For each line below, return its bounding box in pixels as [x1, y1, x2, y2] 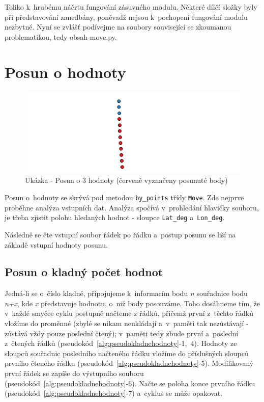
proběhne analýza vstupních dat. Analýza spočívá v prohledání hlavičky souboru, [5, 202, 259, 212]
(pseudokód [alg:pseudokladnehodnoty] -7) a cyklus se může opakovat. [5, 388, 223, 398]
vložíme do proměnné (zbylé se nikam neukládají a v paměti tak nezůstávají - [5, 318, 249, 329]
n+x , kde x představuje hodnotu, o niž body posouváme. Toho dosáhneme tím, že [5, 298, 260, 308]
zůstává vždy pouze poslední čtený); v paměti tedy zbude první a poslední [5, 328, 239, 338]
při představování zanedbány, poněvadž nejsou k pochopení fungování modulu [5, 11, 248, 22]
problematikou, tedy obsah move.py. [5, 31, 117, 42]
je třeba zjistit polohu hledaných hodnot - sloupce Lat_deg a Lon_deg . [5, 212, 225, 223]
